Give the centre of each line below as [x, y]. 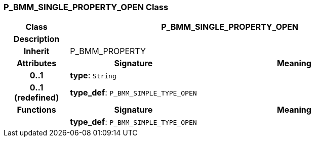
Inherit [36, 51]
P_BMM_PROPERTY [108, 51]
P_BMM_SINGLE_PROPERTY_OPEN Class [86, 7]
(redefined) [36, 98]
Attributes [36, 63]
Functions [36, 110]
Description [36, 39]
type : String [93, 76]
